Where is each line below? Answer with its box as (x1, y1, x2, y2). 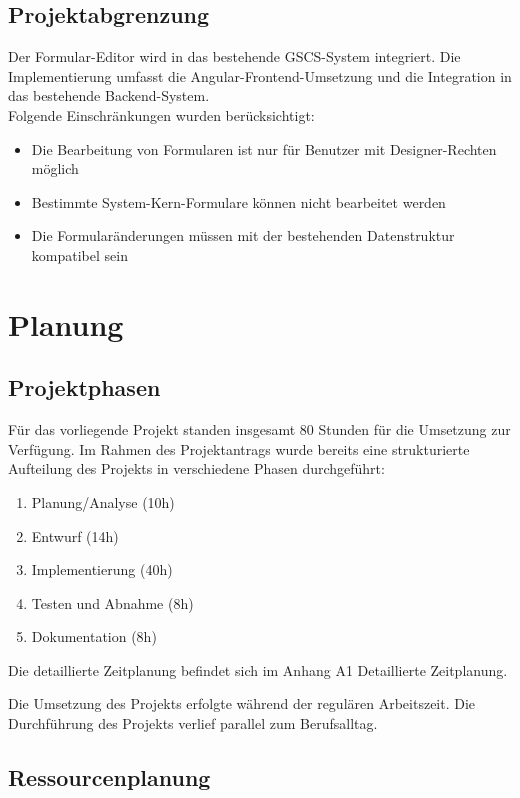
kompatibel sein (31, 244, 128, 265)
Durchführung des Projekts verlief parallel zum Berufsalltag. (8, 713, 378, 734)
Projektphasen (8, 372, 161, 403)
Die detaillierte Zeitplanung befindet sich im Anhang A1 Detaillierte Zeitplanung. (8, 659, 508, 680)
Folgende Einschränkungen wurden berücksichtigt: (8, 104, 315, 125)
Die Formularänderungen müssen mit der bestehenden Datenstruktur (31, 225, 455, 246)
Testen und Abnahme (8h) (31, 592, 194, 613)
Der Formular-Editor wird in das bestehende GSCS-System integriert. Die (8, 46, 461, 67)
